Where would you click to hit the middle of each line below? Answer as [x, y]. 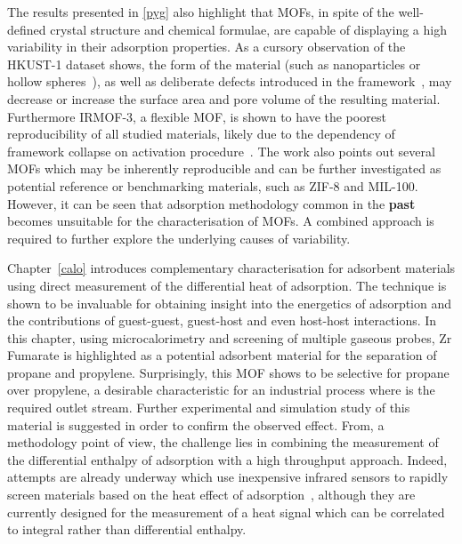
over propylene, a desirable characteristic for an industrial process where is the [221, 390]
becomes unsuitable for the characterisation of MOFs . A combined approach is [221, 221]
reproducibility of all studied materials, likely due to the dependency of [201, 134]
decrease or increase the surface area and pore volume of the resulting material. [224, 98]
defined [27, 29]
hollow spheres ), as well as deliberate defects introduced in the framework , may [230, 81]
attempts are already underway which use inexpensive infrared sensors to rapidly [228, 477]
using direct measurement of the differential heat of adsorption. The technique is [227, 285]
